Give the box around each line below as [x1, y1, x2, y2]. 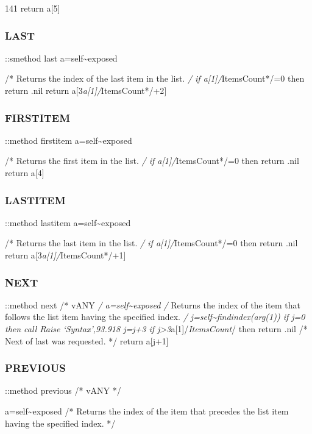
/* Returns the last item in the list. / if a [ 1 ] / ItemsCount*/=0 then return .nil [5, 237, 298, 249]
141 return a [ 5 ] [5, 2, 60, 14]
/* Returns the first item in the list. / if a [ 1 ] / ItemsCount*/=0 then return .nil [5, 154, 299, 167]
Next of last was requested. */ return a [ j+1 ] [5, 334, 169, 347]
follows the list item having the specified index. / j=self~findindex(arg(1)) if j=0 [5, 310, 305, 323]
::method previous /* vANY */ [5, 384, 121, 397]
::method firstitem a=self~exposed [5, 133, 132, 146]
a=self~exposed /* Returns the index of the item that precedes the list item [5, 405, 289, 417]
